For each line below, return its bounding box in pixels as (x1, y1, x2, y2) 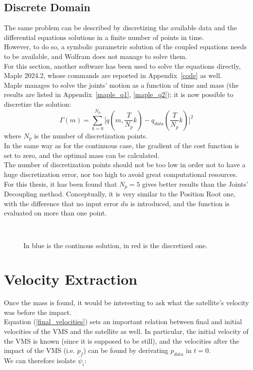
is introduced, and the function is (130, 198, 230, 208)
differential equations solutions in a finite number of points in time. (4, 32, 204, 42)
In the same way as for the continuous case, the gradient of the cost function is (4, 140, 239, 151)
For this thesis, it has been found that (4, 178, 117, 189)
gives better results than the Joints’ (142, 178, 248, 189)
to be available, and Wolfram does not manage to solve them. (4, 51, 187, 61)
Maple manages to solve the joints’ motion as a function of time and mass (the (4, 79, 239, 90)
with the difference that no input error (4, 198, 119, 208)
